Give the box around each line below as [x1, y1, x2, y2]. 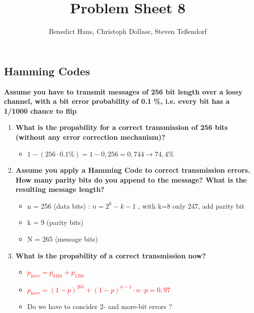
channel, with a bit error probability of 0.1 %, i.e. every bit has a [4, 96, 230, 106]
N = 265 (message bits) [27, 234, 98, 244]
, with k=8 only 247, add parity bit [138, 200, 245, 211]
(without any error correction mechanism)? [15, 131, 166, 142]
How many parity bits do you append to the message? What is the [15, 174, 247, 185]
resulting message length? [15, 184, 105, 194]
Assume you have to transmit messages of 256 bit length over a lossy [4, 86, 243, 96]
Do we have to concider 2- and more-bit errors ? [27, 301, 172, 312]
